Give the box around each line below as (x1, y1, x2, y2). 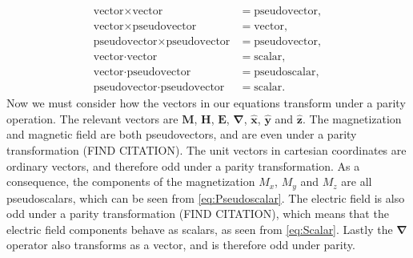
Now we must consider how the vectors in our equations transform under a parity (6, 95, 406, 111)
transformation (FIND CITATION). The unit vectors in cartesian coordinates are (6, 141, 407, 158)
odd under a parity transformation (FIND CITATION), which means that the (6, 205, 389, 222)
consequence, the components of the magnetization (6, 173, 255, 190)
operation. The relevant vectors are (6, 110, 178, 127)
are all (341, 173, 372, 190)
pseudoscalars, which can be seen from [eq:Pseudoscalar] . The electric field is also (6, 189, 405, 206)
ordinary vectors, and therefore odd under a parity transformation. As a (6, 157, 360, 174)
